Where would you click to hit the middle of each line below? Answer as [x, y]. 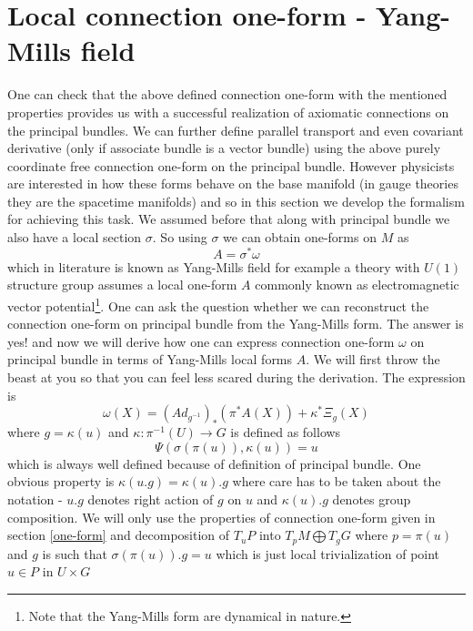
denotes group [372, 499]
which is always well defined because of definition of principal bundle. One [214, 463]
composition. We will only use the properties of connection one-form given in [221, 517]
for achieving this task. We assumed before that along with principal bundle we [229, 219]
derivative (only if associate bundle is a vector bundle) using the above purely [224, 148]
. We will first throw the [373, 359]
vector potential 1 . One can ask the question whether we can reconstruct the [218, 304]
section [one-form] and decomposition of [119, 535]
